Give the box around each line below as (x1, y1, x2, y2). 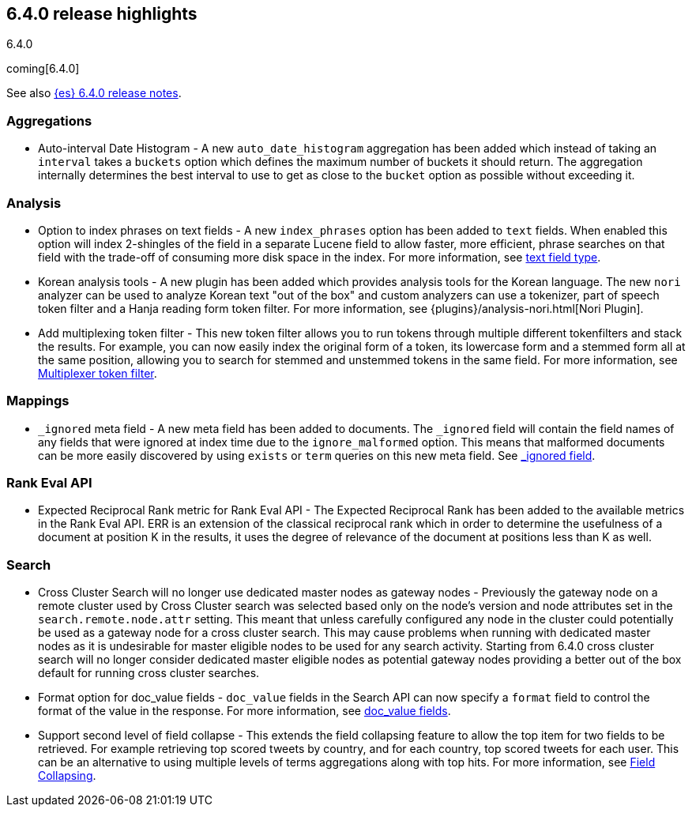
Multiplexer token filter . (38, 366, 157, 380)
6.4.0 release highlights (6, 4, 197, 24)
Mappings (6, 393, 70, 409)
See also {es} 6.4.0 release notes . (6, 86, 182, 100)
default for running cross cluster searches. (38, 666, 260, 680)
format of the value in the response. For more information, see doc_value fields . (38, 704, 451, 718)
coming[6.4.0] (6, 62, 80, 76)
